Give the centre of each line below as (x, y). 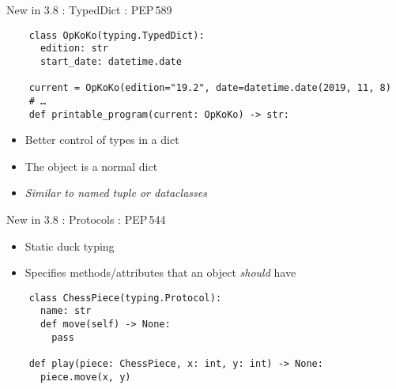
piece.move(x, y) (85, 377)
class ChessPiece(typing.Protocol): (125, 298)
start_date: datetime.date (111, 61)
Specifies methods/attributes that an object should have (160, 272)
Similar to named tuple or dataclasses (116, 193)
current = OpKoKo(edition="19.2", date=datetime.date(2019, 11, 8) (210, 88)
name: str (66, 311)
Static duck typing (70, 245)
